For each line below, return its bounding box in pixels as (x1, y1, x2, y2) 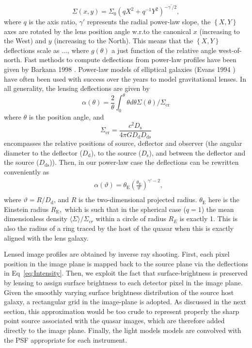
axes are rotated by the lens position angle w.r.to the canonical (4, 26, 191, 36)
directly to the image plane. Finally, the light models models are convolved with (4, 325, 241, 335)
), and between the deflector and (149, 147, 246, 157)
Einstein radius (4, 204, 49, 214)
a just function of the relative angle (111, 45, 217, 55)
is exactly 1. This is (179, 213, 237, 224)
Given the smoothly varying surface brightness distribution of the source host (4, 287, 234, 297)
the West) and (4, 35, 47, 46)
